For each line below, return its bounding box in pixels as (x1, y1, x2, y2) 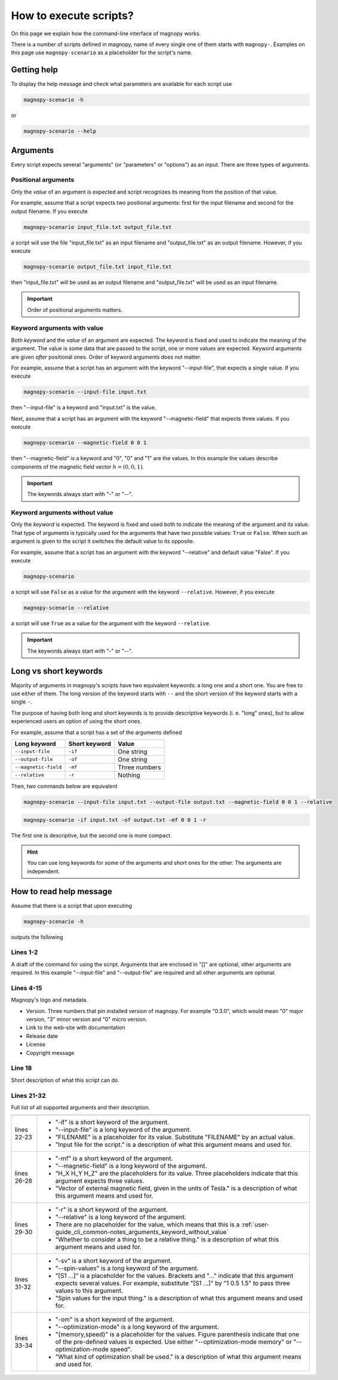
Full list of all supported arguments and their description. (11, 1103, 150, 1111)
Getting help (11, 65, 58, 75)
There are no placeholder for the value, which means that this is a (55, 1220, 240, 1229)
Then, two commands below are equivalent (11, 782, 118, 790)
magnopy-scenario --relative (23, 604, 109, 611)
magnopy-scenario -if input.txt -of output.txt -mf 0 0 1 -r (23, 816, 207, 823)
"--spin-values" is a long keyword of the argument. (55, 1264, 199, 1272)
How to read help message (11, 886, 113, 896)
